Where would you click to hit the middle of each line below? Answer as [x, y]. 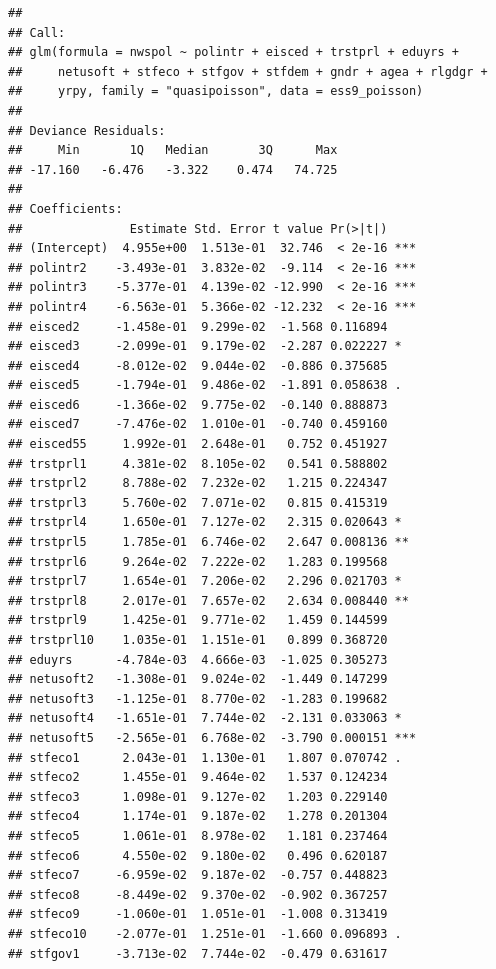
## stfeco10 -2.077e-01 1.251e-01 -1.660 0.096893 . [205, 933]
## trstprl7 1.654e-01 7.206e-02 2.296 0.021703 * [205, 581]
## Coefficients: [65, 208]
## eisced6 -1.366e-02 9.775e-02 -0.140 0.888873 [198, 404]
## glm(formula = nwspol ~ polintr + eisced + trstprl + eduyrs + [234, 52]
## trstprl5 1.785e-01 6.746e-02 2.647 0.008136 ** [208, 542]
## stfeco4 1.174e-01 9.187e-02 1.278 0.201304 [198, 816]
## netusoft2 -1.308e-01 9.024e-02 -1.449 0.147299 [198, 679]
